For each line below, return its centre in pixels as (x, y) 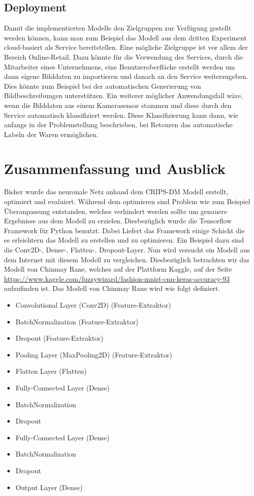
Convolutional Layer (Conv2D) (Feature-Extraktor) (93, 304)
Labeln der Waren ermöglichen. (51, 134)
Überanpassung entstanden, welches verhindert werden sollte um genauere (116, 211)
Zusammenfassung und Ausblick (115, 168)
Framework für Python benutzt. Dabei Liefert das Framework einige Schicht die (124, 230)
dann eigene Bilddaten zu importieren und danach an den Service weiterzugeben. (126, 76)
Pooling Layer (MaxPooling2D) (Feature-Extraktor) (94, 354)
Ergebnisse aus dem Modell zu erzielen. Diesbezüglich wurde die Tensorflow (118, 221)
